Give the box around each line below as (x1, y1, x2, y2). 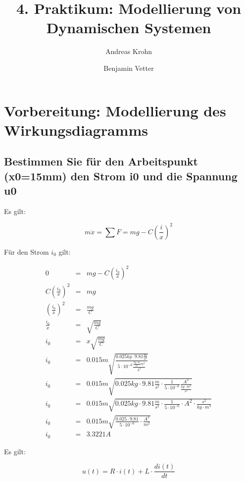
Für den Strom (4, 246, 49, 257)
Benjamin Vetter (103, 62, 154, 73)
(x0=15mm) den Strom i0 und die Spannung (4, 168, 238, 183)
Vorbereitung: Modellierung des (4, 100, 226, 120)
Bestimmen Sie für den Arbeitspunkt (4, 154, 198, 169)
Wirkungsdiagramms (4, 119, 148, 140)
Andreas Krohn (105, 46, 152, 56)
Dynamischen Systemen (46, 17, 211, 38)
